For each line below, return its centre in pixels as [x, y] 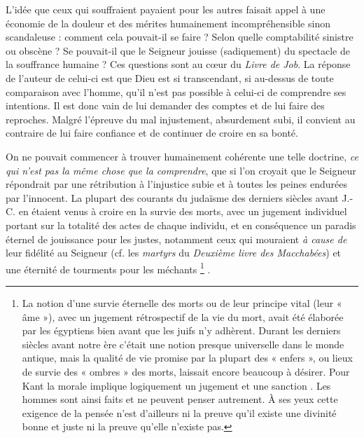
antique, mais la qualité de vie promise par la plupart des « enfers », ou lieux [188, 358]
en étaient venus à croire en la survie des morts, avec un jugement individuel [183, 211]
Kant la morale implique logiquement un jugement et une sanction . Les [176, 385]
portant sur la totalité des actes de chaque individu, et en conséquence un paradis [181, 225]
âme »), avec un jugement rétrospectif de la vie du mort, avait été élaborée [183, 316]
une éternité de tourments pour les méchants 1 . [108, 268]
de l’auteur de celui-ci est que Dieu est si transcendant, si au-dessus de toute [170, 77]
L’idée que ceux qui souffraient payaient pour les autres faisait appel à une [166, 9]
